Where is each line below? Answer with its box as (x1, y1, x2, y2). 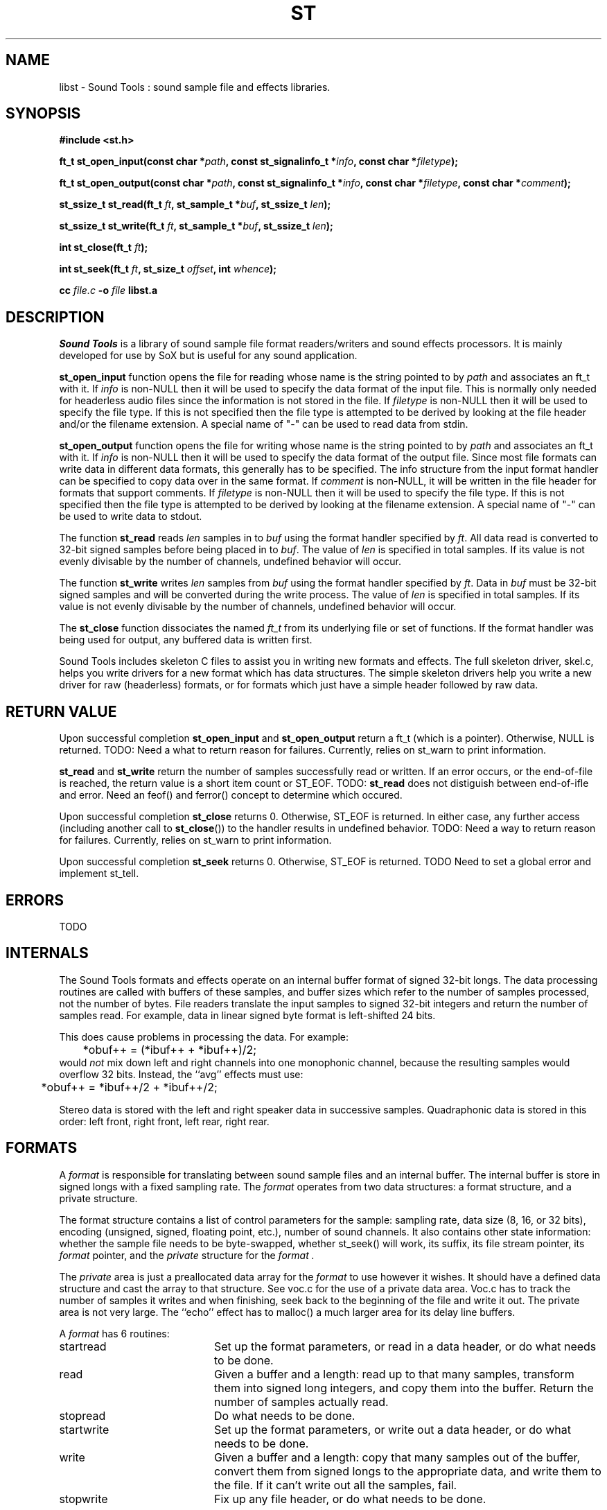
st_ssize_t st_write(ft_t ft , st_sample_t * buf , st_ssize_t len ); (59, 220, 333, 232)
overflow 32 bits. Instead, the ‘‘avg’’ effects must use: (59, 1068, 303, 1080)
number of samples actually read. (213, 1394, 389, 1409)
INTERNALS (6, 944, 89, 962)
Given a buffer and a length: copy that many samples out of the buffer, (213, 1450, 581, 1464)
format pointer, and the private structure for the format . (59, 1249, 315, 1261)
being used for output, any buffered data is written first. (59, 634, 313, 646)
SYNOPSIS (6, 105, 81, 123)
